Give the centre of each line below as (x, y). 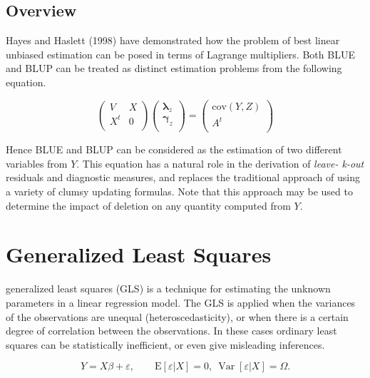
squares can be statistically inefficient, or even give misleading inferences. (165, 344)
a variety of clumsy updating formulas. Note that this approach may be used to (179, 191)
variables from (37, 163)
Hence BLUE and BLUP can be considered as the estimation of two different (174, 149)
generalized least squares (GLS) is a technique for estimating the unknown (168, 288)
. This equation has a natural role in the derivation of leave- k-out (220, 163)
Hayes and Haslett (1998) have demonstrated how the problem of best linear (173, 40)
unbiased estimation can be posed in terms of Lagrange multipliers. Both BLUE (180, 54)
